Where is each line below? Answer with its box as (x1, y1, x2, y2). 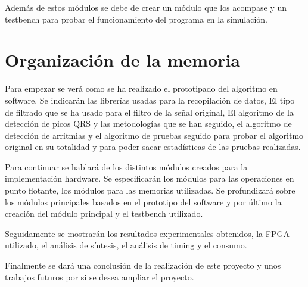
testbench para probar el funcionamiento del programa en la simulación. (5, 13, 267, 25)
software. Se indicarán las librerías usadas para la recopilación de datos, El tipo (5, 93, 295, 106)
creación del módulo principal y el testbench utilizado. (5, 207, 203, 220)
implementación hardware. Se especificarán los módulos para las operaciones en (5, 172, 294, 185)
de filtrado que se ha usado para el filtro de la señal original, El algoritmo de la (5, 105, 294, 118)
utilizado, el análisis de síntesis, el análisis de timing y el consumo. (5, 239, 247, 251)
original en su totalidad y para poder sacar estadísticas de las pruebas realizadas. (5, 141, 301, 153)
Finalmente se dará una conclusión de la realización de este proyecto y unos (5, 259, 281, 272)
